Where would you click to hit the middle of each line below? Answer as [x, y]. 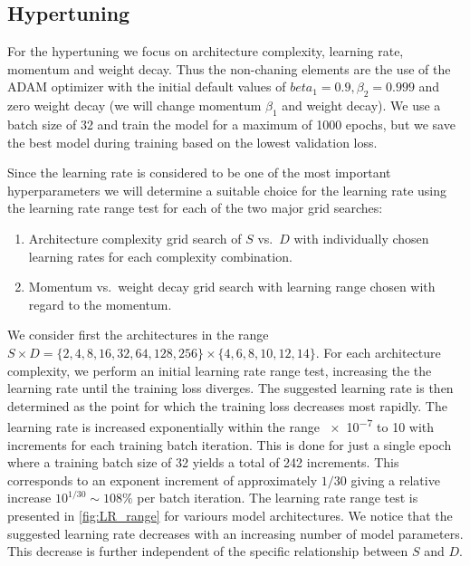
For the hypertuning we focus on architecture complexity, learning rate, [206, 51]
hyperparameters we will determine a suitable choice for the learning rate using [227, 190]
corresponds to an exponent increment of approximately [163, 480]
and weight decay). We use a [361, 106]
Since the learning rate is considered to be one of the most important [199, 173]
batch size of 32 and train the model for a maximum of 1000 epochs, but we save [231, 124]
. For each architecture [378, 352]
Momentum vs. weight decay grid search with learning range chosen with [232, 287]
